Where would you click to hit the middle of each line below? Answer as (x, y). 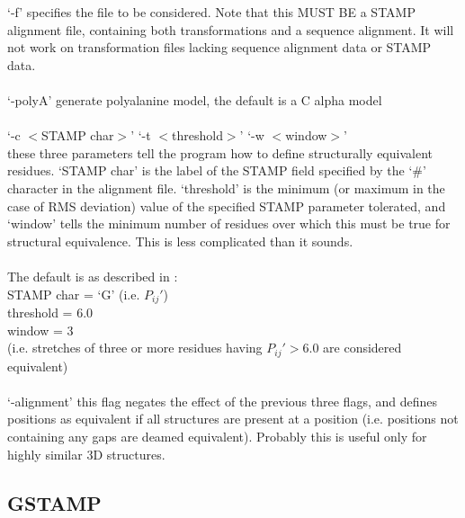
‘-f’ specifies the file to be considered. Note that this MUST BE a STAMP (211, 12)
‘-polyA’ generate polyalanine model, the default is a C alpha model (195, 99)
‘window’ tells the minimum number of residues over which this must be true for (229, 223)
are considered (362, 348)
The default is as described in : (93, 276)
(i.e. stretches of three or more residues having (135, 348)
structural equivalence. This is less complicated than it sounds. (180, 241)
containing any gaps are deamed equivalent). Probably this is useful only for (217, 436)
